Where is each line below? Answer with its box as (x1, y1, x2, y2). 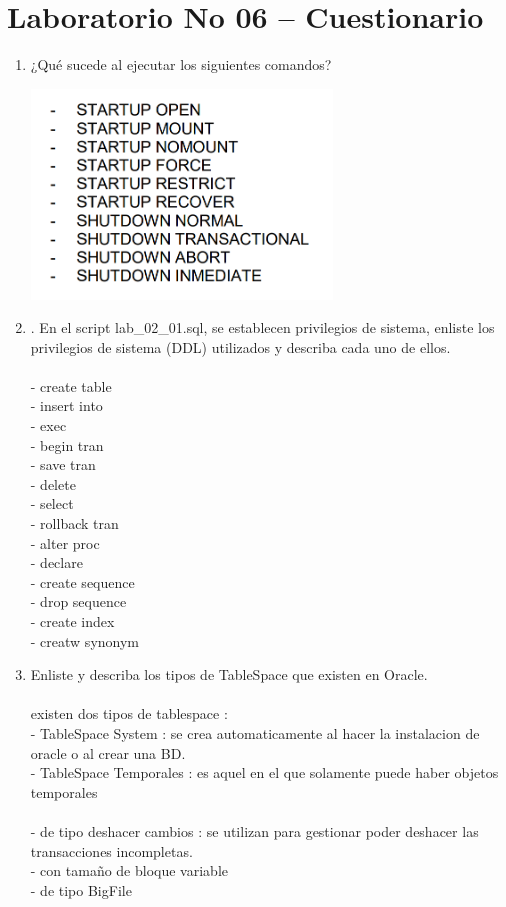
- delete (30, 473, 76, 494)
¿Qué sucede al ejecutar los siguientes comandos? (30, 54, 332, 75)
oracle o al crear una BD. (30, 742, 186, 763)
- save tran (30, 454, 96, 475)
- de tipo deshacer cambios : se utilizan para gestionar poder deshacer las (30, 820, 479, 841)
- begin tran (30, 434, 104, 455)
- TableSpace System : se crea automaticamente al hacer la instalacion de (30, 722, 480, 743)
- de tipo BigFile (30, 879, 132, 900)
